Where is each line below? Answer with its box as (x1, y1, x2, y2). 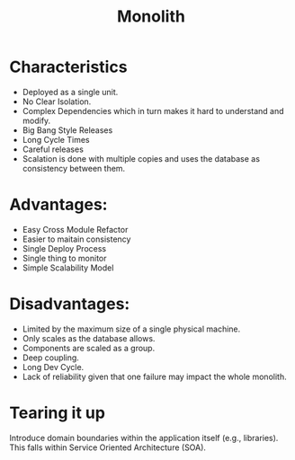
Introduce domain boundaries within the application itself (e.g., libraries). (9, 432, 279, 443)
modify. (22, 115, 51, 126)
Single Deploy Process (22, 243, 106, 253)
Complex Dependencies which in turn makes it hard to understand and (22, 105, 285, 116)
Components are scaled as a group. (22, 342, 156, 353)
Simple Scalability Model (22, 262, 114, 273)
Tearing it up (9, 402, 106, 423)
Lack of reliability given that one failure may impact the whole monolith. (22, 371, 287, 382)
